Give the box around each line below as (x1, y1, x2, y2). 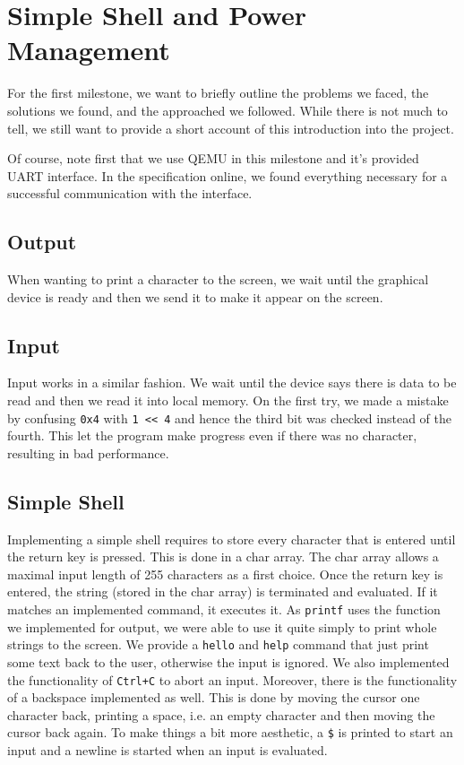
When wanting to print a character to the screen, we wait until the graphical (7, 270, 429, 289)
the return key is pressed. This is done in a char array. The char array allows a (7, 547, 439, 566)
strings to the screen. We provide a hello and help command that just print (7, 635, 429, 654)
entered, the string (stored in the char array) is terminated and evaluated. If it (7, 582, 438, 601)
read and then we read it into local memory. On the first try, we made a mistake (7, 391, 449, 410)
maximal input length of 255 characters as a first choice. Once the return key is (7, 564, 443, 583)
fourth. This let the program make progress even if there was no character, (7, 426, 417, 445)
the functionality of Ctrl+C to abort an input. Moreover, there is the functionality (7, 670, 458, 689)
